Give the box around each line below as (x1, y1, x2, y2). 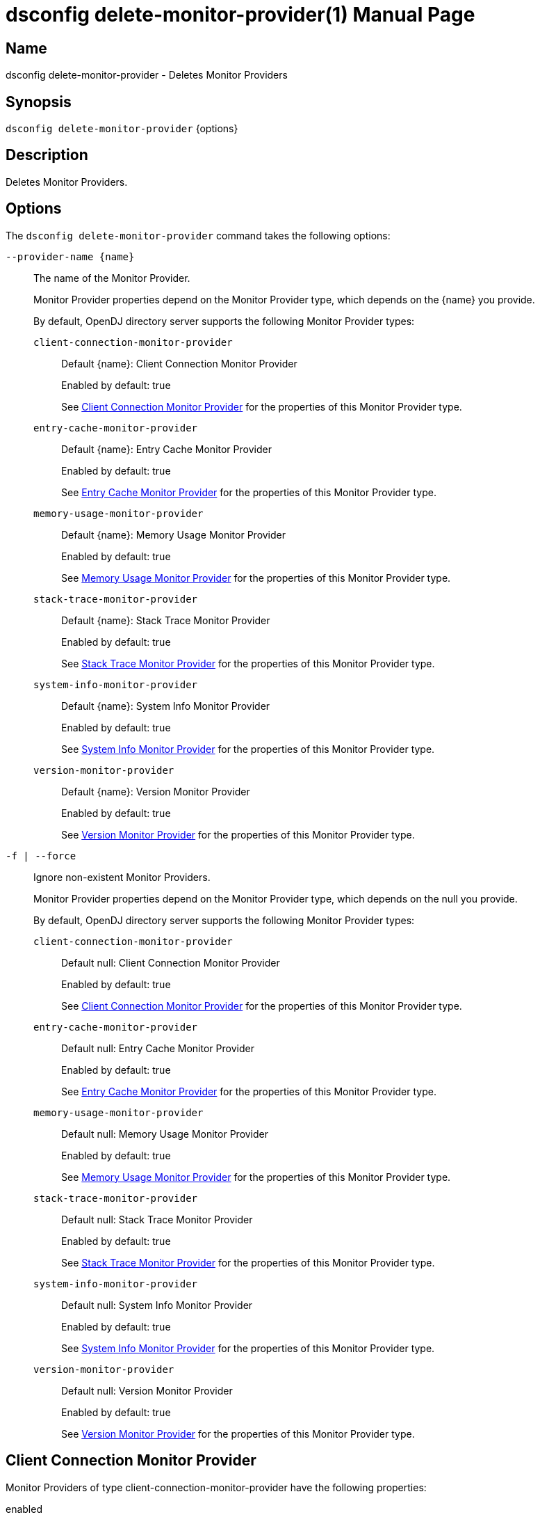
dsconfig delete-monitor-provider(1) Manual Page (6, 3, 475, 26)
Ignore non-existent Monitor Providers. (33, 871, 211, 883)
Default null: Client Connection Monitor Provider (61, 956, 280, 969)
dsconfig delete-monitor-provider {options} (6, 122, 238, 135)
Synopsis (6, 93, 72, 111)
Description (6, 146, 88, 164)
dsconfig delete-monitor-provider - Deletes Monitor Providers (6, 69, 288, 81)
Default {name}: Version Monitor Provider (61, 785, 250, 797)
